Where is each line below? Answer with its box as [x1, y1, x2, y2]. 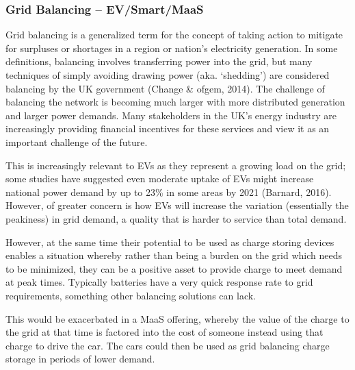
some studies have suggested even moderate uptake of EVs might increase [5, 171, 314, 186]
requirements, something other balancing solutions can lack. [5, 288, 256, 302]
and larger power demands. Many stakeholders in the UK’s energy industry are [5, 108, 337, 122]
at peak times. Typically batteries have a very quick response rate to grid [5, 275, 313, 289]
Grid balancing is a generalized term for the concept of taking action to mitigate [5, 27, 343, 42]
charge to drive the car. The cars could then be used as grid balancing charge [5, 338, 330, 352]
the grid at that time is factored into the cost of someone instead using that [5, 325, 324, 339]
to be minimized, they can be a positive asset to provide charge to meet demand [5, 261, 343, 275]
